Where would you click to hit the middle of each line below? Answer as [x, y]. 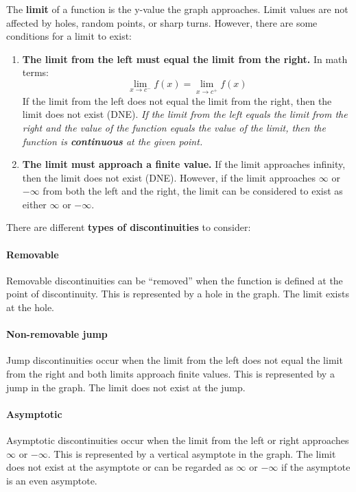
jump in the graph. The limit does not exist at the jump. [126, 387]
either [34, 204]
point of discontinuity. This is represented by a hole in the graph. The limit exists [178, 294]
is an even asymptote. [52, 480]
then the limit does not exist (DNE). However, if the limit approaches [169, 177]
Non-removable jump [57, 334]
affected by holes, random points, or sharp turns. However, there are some [162, 22]
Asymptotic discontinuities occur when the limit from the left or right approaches [178, 440]
